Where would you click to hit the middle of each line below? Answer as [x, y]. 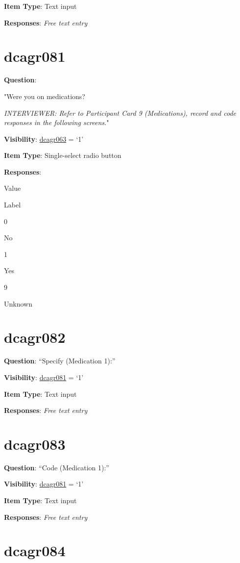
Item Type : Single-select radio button [63, 155]
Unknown [18, 303]
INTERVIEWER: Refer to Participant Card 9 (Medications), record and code [120, 113]
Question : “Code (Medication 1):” [57, 467]
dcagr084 [35, 550]
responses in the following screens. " [57, 122]
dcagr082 [35, 337]
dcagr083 [35, 444]
